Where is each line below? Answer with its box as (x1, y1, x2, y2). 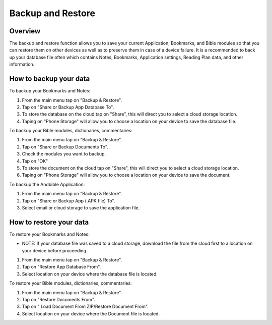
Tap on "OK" (22, 158, 48, 164)
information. (9, 61, 35, 68)
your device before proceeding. (22, 247, 88, 253)
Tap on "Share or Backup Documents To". (22, 144, 108, 150)
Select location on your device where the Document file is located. (22, 310, 160, 316)
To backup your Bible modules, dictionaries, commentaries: (9, 128, 133, 134)
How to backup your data (9, 75, 90, 83)
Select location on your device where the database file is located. (22, 270, 158, 277)
